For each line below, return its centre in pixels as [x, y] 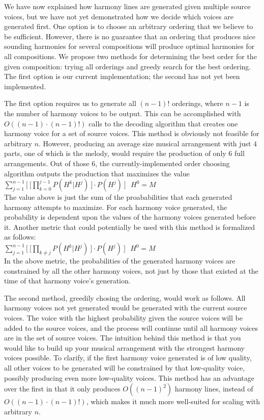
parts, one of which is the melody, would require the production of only [115, 153]
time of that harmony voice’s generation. [67, 281]
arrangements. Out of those [47, 163]
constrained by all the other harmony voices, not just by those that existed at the [131, 270]
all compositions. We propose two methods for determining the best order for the [130, 56]
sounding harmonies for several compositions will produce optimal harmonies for [129, 46]
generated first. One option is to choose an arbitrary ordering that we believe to [129, 26]
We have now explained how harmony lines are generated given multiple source [127, 6]
